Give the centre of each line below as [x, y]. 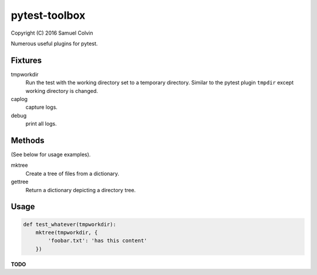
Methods [28, 140]
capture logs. [42, 107]
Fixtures [26, 60]
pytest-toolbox [48, 15]
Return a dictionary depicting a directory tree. [81, 190]
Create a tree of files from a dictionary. [72, 173]
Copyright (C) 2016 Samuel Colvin [52, 33]
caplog [19, 99]
